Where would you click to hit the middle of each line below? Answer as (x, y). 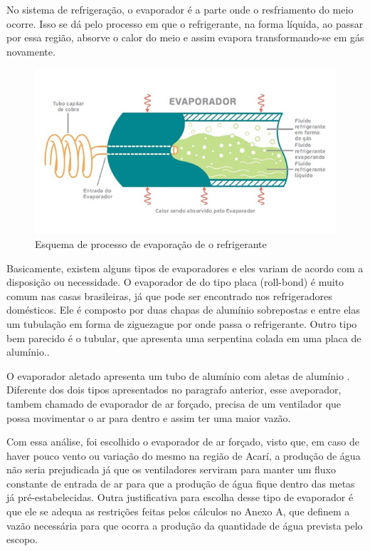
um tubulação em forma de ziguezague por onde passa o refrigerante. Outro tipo (182, 323)
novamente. (31, 51)
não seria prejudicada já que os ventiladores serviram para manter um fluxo (171, 469)
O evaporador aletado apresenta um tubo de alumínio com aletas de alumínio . (178, 375)
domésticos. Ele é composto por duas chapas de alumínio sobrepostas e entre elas (183, 310)
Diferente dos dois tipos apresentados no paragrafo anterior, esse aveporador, (174, 390)
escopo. (22, 539)
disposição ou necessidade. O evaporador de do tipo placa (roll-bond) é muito (175, 282)
